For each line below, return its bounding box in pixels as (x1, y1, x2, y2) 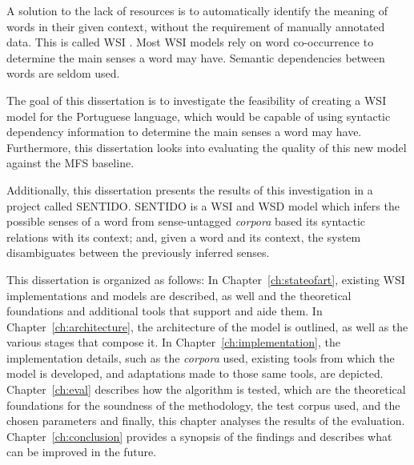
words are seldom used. (6, 65, 120, 82)
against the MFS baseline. (6, 154, 135, 171)
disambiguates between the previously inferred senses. (6, 244, 270, 261)
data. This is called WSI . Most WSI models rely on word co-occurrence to (6, 34, 374, 50)
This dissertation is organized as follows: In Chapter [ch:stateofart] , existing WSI (6, 271, 405, 287)
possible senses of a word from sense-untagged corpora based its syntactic (6, 213, 366, 230)
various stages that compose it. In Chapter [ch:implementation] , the (6, 334, 340, 351)
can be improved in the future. (6, 443, 157, 460)
